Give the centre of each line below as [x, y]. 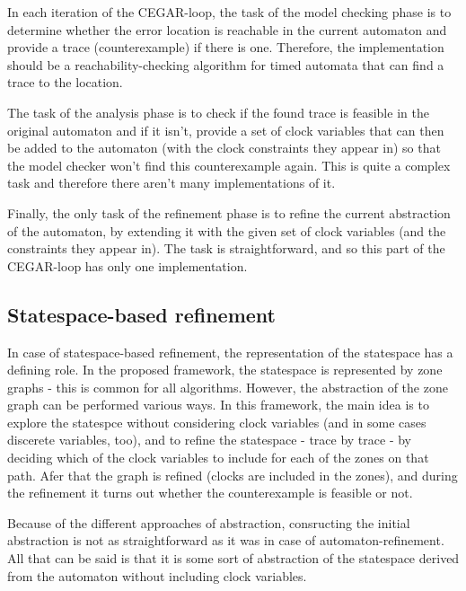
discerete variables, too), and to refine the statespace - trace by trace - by [209, 440]
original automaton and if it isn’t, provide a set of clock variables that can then [226, 130]
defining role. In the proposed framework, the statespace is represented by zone [225, 370]
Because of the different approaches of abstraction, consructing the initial [209, 522]
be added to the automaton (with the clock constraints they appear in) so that [224, 148]
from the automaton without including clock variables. [157, 575]
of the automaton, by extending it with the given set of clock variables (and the [227, 230]
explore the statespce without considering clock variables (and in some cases [217, 422]
